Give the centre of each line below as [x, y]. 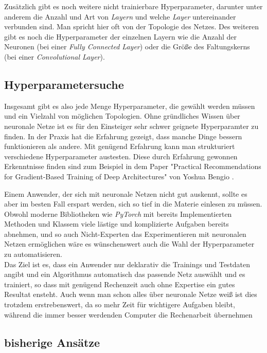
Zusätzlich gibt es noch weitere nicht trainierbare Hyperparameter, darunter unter [133, 6]
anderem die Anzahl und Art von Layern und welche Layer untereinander [120, 16]
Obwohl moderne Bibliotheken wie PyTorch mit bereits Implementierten [118, 213]
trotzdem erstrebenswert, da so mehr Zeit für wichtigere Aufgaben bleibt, [120, 304]
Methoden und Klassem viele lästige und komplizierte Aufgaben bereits [117, 224]
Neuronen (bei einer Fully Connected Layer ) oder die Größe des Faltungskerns [127, 47]
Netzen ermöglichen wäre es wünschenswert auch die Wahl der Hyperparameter [129, 244]
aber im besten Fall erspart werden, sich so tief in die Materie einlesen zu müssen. [133, 204]
